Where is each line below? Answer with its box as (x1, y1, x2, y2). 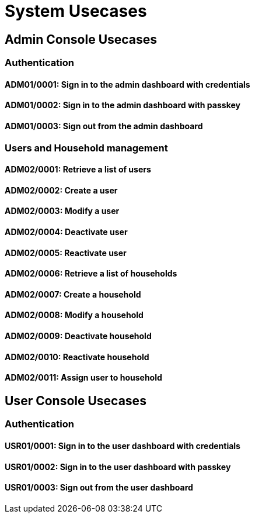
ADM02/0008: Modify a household (5, 310, 144, 320)
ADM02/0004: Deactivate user (5, 227, 128, 237)
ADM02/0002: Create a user (5, 185, 118, 195)
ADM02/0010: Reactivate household (5, 351, 149, 362)
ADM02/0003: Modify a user (5, 206, 120, 216)
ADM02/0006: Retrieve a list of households (5, 268, 177, 279)
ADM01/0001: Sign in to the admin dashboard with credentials (5, 79, 250, 89)
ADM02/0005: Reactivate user (5, 247, 127, 258)
